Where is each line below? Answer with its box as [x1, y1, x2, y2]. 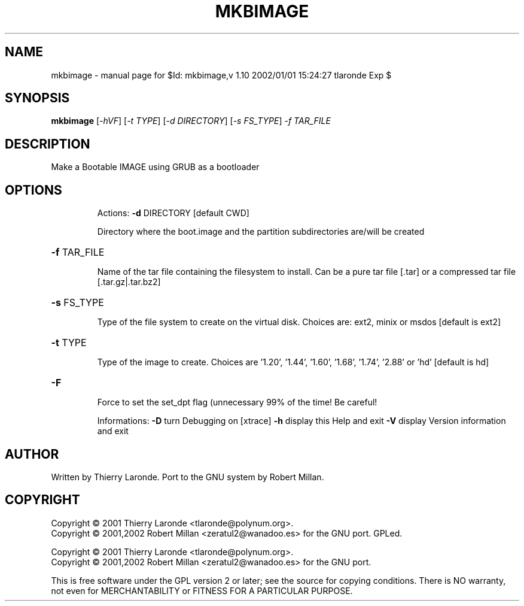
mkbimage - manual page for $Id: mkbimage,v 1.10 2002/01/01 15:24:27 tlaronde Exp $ [51, 69, 392, 80]
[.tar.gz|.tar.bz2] [97, 277, 161, 287]
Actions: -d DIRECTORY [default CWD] [97, 208, 249, 219]
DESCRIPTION [5, 136, 90, 151]
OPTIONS [5, 182, 62, 198]
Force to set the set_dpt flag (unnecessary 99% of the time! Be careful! [97, 397, 377, 408]
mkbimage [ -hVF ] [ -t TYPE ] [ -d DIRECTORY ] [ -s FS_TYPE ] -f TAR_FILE [51, 116, 331, 126]
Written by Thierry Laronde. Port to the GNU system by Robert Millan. [51, 471, 324, 482]
